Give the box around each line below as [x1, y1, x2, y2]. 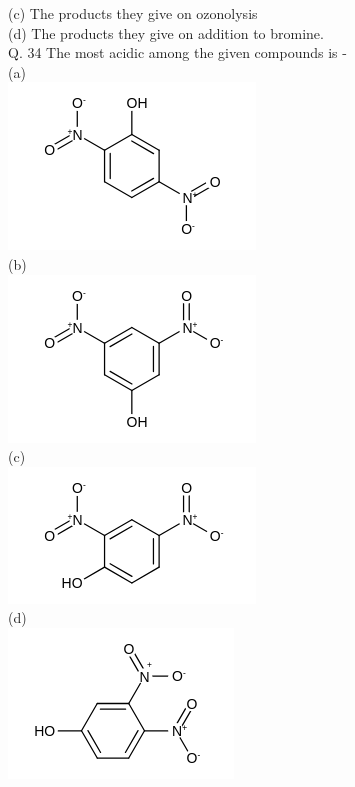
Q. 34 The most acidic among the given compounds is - [8, 42, 347, 63]
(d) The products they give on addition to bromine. [8, 22, 324, 43]
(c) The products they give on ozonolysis [8, 3, 258, 23]
